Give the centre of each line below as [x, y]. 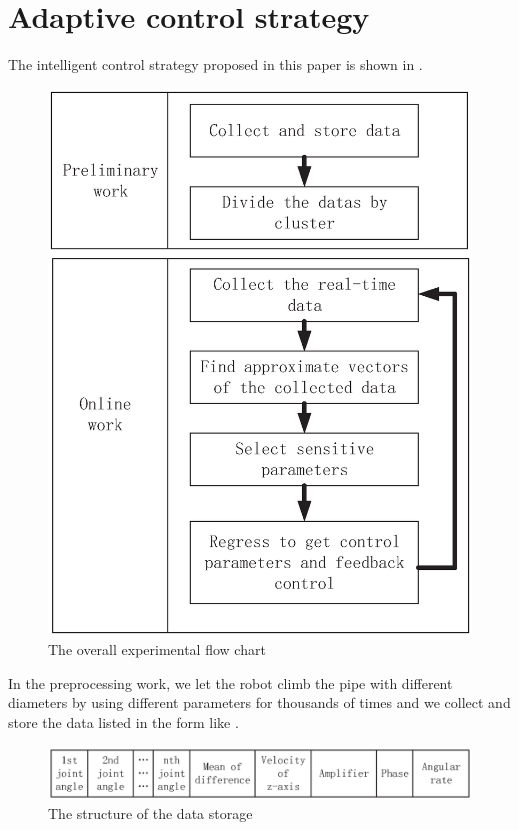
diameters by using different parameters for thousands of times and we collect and [259, 702]
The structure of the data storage [150, 813]
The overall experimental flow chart [157, 649]
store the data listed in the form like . [123, 721]
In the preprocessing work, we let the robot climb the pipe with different [230, 682]
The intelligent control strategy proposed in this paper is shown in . [215, 64]
